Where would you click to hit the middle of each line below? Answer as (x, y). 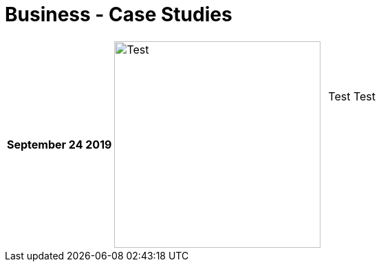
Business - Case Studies (119, 14)
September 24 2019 (59, 144)
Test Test (352, 96)
